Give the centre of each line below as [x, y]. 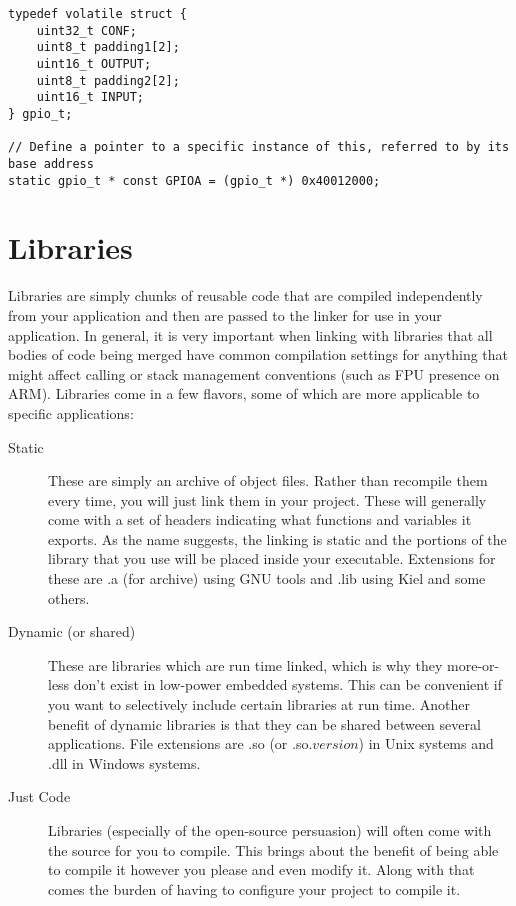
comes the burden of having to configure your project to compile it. [254, 888]
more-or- [473, 664]
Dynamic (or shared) [72, 631]
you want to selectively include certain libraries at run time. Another [259, 704]
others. [69, 597]
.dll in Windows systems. [124, 762]
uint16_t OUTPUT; [94, 63]
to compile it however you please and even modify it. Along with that [261, 869]
